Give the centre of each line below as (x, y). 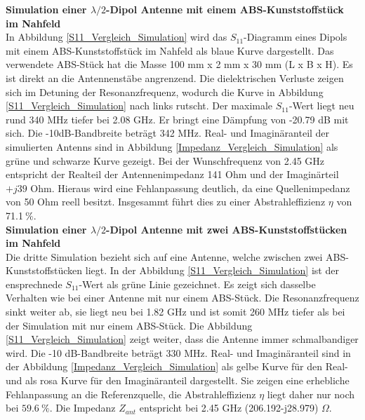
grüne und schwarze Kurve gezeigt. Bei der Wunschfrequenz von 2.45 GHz (165, 160)
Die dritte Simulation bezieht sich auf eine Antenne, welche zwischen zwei (164, 256)
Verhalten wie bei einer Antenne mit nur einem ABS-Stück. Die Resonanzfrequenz (182, 298)
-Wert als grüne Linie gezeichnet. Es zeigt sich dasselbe (197, 284)
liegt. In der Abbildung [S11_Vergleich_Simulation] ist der (212, 270)
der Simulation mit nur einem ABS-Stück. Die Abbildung (129, 325)
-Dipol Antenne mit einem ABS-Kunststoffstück (225, 9)
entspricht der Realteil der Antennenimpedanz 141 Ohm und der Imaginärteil (172, 174)
